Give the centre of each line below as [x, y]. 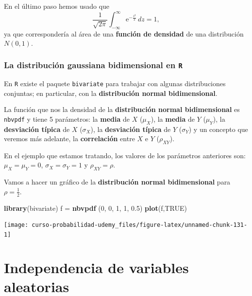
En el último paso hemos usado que [57, 6]
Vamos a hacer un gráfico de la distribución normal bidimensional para [117, 182]
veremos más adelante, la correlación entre [69, 139]
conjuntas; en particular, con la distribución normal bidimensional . [111, 93]
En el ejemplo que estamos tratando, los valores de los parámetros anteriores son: [125, 155]
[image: [16, 225]
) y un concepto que [218, 129]
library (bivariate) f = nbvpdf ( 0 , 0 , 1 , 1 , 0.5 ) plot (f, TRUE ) [95, 208]
